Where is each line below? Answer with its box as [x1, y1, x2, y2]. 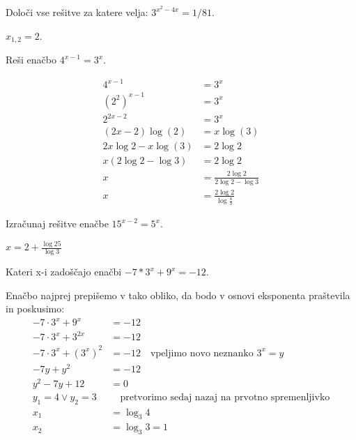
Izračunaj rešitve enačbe [6, 216, 109, 231]
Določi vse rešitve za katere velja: [6, 5, 148, 20]
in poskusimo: [6, 301, 65, 316]
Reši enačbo [6, 52, 56, 67]
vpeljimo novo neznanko [150, 348, 254, 358]
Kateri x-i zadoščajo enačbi [6, 264, 122, 279]
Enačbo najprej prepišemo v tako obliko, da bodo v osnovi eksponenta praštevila [6, 287, 350, 302]
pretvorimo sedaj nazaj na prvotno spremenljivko [120, 392, 330, 402]
